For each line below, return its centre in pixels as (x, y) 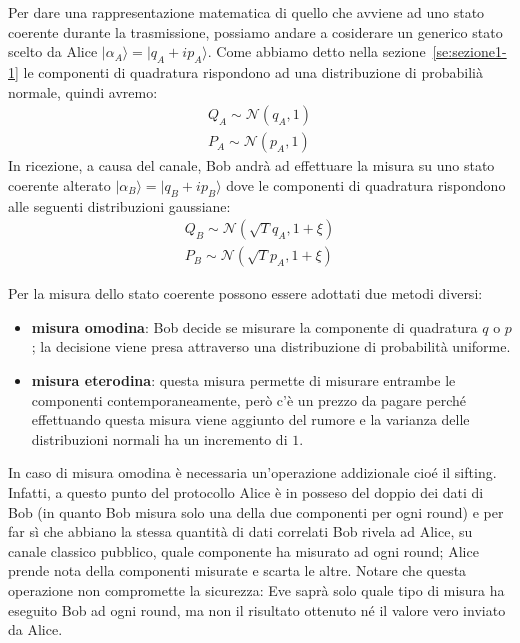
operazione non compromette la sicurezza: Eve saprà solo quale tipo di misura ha (256, 590)
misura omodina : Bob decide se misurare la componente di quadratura (254, 326)
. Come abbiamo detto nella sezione (316, 51)
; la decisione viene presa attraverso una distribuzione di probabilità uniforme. (271, 346)
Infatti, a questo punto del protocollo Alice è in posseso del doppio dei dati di (246, 492)
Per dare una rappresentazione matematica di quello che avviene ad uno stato (246, 12)
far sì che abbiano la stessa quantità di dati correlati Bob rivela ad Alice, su (240, 531)
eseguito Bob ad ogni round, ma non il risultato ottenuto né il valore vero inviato (257, 609)
